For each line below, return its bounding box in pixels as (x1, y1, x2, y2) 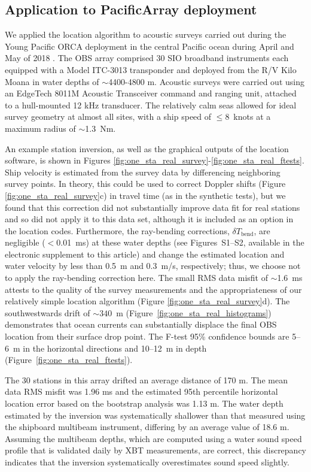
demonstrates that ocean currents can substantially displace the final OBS (5, 318, 277, 331)
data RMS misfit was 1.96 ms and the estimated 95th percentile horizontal (5, 385, 278, 398)
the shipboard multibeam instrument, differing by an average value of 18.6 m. (5, 420, 289, 433)
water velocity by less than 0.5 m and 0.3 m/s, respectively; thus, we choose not (5, 259, 301, 272)
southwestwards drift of (5, 306, 90, 319)
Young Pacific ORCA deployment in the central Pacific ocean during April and (5, 40, 294, 52)
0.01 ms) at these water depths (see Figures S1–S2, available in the (56, 236, 304, 249)
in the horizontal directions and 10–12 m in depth (23, 341, 207, 354)
